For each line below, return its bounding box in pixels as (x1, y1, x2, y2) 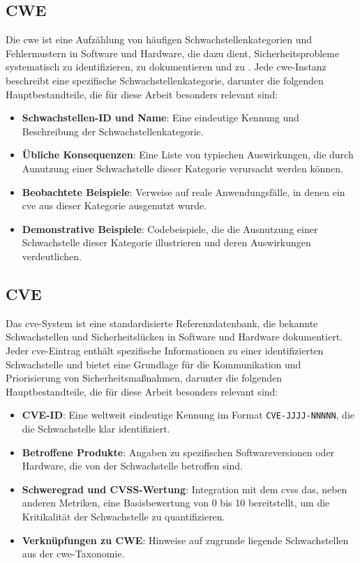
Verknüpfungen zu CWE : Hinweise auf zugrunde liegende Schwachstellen (22, 532, 349, 547)
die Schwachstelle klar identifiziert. (22, 421, 170, 435)
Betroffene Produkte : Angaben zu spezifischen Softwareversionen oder (22, 444, 335, 459)
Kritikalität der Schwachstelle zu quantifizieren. (22, 509, 225, 523)
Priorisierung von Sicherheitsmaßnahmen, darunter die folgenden (6, 370, 283, 385)
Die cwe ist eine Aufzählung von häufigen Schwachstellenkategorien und (6, 32, 313, 47)
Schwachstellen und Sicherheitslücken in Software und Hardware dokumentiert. (6, 329, 343, 344)
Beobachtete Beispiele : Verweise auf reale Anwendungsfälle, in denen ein (22, 184, 345, 199)
